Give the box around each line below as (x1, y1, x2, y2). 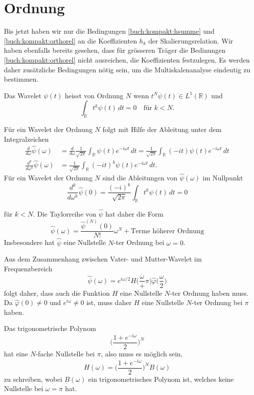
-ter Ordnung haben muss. (170, 287, 249, 298)
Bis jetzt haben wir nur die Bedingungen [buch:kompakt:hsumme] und (4, 26, 215, 36)
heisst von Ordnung (65, 90, 124, 100)
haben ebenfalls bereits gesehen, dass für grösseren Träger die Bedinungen (4, 45, 226, 55)
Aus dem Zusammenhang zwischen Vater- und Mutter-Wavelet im (4, 254, 202, 264)
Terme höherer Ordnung (131, 227, 204, 235)
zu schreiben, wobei (4, 373, 63, 384)
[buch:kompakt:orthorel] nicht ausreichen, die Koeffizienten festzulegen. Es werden (4, 54, 250, 65)
